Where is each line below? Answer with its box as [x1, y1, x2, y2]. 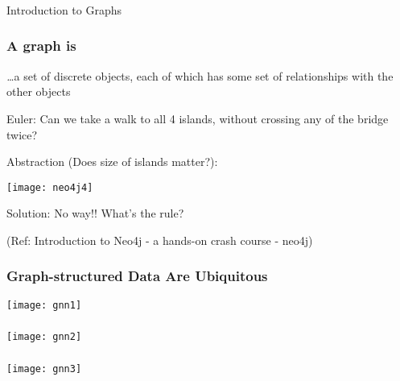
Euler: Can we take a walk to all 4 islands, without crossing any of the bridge [6, 110, 389, 126]
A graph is [6, 35, 76, 56]
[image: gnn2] [6, 331, 82, 343]
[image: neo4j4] [6, 181, 93, 193]
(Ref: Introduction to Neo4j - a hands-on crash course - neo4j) [6, 231, 313, 248]
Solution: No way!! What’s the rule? [6, 205, 184, 222]
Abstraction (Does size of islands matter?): [6, 153, 218, 170]
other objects [6, 83, 71, 100]
